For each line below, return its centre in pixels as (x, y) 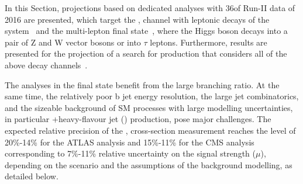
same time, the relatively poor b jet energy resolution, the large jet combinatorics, (152, 96)
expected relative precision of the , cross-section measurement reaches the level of (150, 130)
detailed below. (32, 176)
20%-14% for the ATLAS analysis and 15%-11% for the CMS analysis (130, 142)
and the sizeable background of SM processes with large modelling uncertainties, (149, 107)
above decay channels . (46, 65)
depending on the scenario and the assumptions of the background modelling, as (149, 164)
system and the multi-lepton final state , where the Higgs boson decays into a (146, 31)
